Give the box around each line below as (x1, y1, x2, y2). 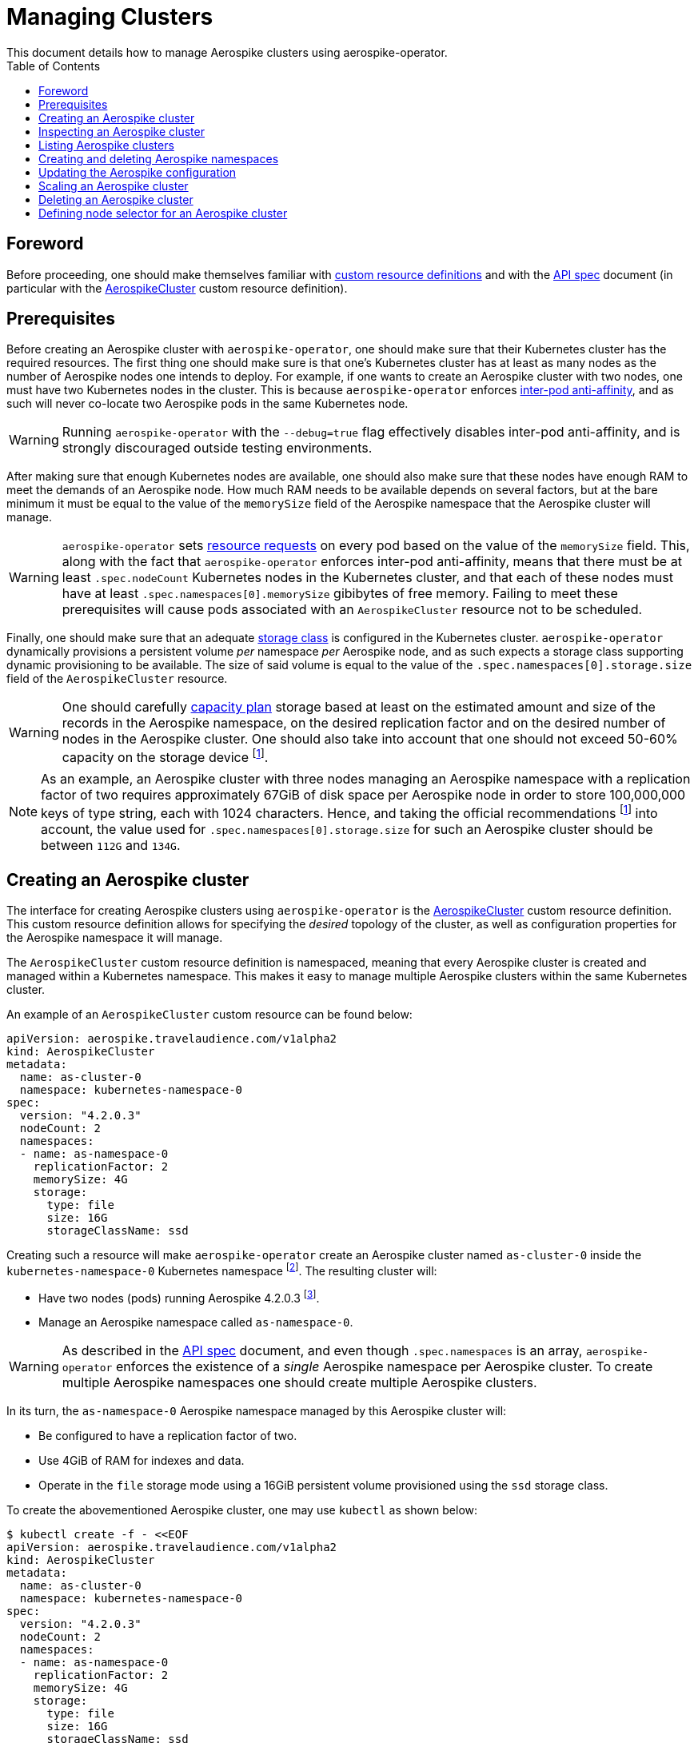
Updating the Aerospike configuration (38, 165, 237, 179)
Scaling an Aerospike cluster (38, 178, 189, 193)
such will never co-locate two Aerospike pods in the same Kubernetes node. (6, 397, 409, 411)
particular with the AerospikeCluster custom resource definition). (6, 281, 348, 295)
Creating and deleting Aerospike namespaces (38, 151, 279, 166)
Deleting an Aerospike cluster (38, 192, 193, 206)
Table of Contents (6, 58, 101, 73)
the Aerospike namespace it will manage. (6, 930, 223, 944)
